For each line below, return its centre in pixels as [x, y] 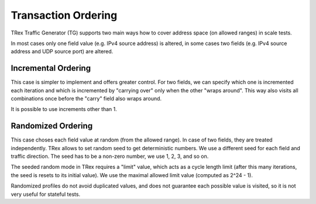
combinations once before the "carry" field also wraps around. [86, 99]
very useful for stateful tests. [46, 194]
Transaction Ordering [64, 15]
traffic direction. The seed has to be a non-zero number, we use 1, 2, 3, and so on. [110, 156]
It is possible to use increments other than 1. [64, 109]
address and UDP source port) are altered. [62, 51]
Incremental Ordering [51, 68]
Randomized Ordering [52, 126]
